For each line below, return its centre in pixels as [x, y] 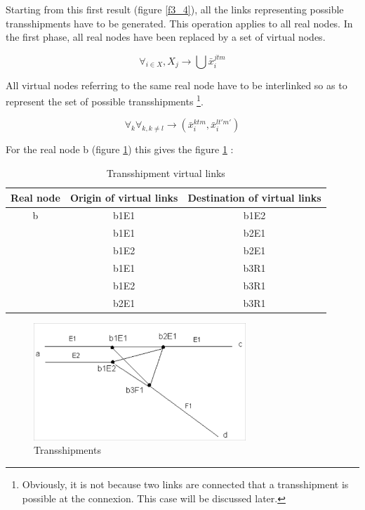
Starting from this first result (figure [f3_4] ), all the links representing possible [175, 9]
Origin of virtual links [124, 197]
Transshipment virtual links [166, 173]
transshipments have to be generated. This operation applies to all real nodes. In [179, 23]
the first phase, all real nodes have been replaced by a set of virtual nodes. [166, 37]
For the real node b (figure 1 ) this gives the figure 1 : [120, 149]
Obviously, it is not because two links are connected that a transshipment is [185, 484]
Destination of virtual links [254, 197]
